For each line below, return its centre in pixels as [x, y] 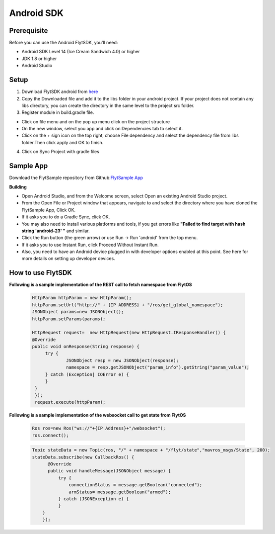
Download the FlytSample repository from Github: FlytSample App [76, 178]
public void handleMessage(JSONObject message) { [109, 471]
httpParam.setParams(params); [69, 319]
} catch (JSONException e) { [93, 499]
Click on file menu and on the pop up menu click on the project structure [96, 121]
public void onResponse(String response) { [86, 347]
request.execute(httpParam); [70, 402]
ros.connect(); [50, 435]
